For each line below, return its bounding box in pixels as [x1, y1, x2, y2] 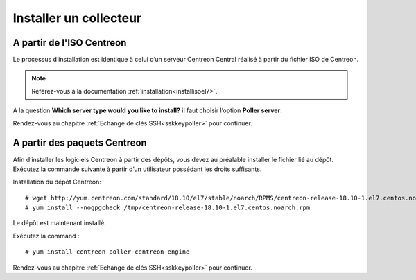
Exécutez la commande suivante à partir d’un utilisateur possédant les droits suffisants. [12, 165, 262, 173]
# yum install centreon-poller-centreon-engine [25, 248, 190, 256]
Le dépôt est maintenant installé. [12, 219, 107, 227]
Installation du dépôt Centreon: [12, 177, 102, 186]
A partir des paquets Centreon [12, 137, 147, 149]
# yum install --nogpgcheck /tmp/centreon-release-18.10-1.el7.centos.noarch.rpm [25, 204, 311, 211]
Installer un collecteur [12, 10, 142, 26]
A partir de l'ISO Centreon [12, 37, 127, 49]
